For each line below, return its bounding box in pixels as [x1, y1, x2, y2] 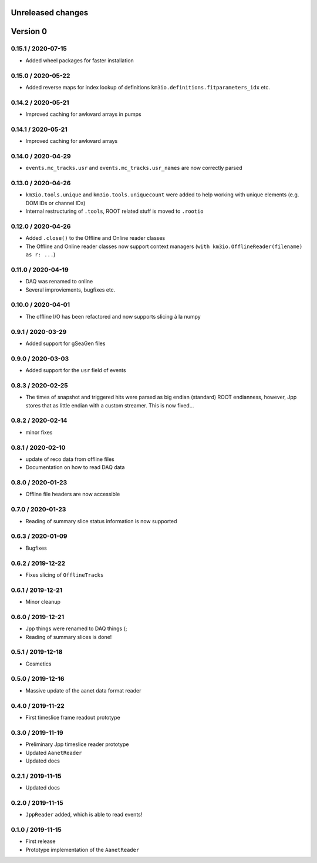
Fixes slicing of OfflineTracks [25, 571, 104, 578]
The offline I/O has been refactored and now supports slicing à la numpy [25, 313, 201, 320]
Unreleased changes [11, 8, 89, 18]
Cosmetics [25, 660, 52, 667]
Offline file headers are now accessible [25, 491, 120, 498]
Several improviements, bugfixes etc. [25, 286, 116, 293]
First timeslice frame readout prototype [25, 714, 120, 721]
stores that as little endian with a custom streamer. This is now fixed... [25, 402, 194, 409]
